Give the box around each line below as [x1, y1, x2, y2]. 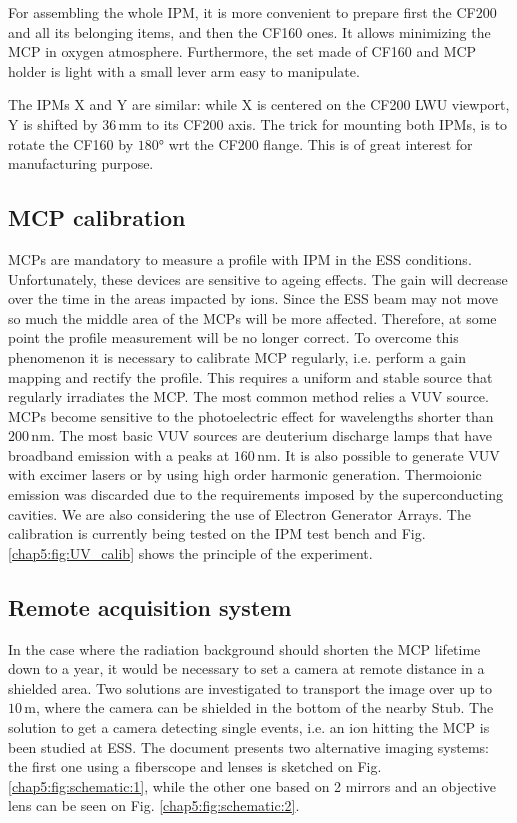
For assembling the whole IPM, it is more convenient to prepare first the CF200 [8, 2, 497, 22]
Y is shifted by [8, 113, 98, 134]
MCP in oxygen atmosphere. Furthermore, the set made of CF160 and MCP [8, 41, 477, 62]
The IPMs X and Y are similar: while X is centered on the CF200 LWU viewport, [8, 94, 510, 115]
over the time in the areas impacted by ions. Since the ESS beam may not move [8, 288, 498, 309]
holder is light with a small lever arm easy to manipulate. [8, 60, 360, 81]
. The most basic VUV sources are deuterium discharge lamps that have [50, 425, 492, 446]
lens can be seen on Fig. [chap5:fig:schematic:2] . [8, 795, 300, 816]
